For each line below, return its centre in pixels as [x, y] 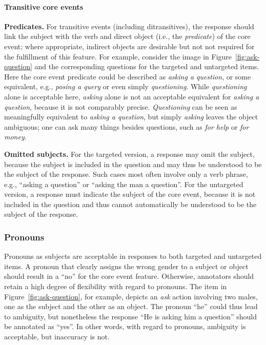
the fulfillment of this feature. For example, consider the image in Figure [118, 56]
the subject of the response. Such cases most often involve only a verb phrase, [126, 174]
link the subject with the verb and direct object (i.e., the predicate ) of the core [127, 36]
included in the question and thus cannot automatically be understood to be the [130, 204]
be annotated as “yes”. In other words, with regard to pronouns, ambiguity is [125, 326]
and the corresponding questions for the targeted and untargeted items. [147, 66]
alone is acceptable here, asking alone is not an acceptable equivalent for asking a [132, 96]
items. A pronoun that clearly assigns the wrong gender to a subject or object [126, 266]
